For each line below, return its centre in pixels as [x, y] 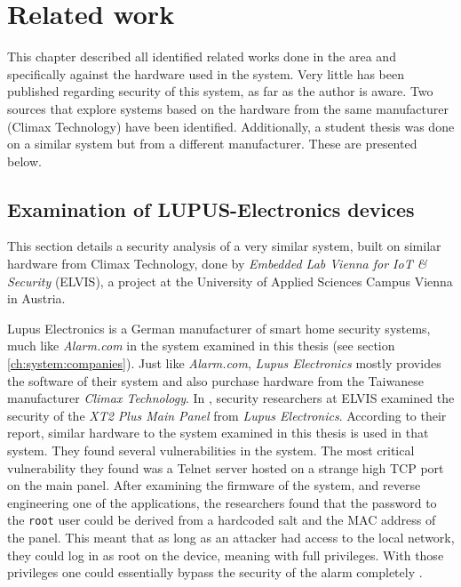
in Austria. [36, 298]
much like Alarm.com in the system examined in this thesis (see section [201, 346]
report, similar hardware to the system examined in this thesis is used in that [218, 433]
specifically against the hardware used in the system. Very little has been [206, 73]
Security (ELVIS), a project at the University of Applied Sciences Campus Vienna [230, 281]
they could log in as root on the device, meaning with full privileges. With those [226, 555]
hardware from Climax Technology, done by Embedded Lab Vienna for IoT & [217, 264]
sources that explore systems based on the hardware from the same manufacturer [228, 108]
